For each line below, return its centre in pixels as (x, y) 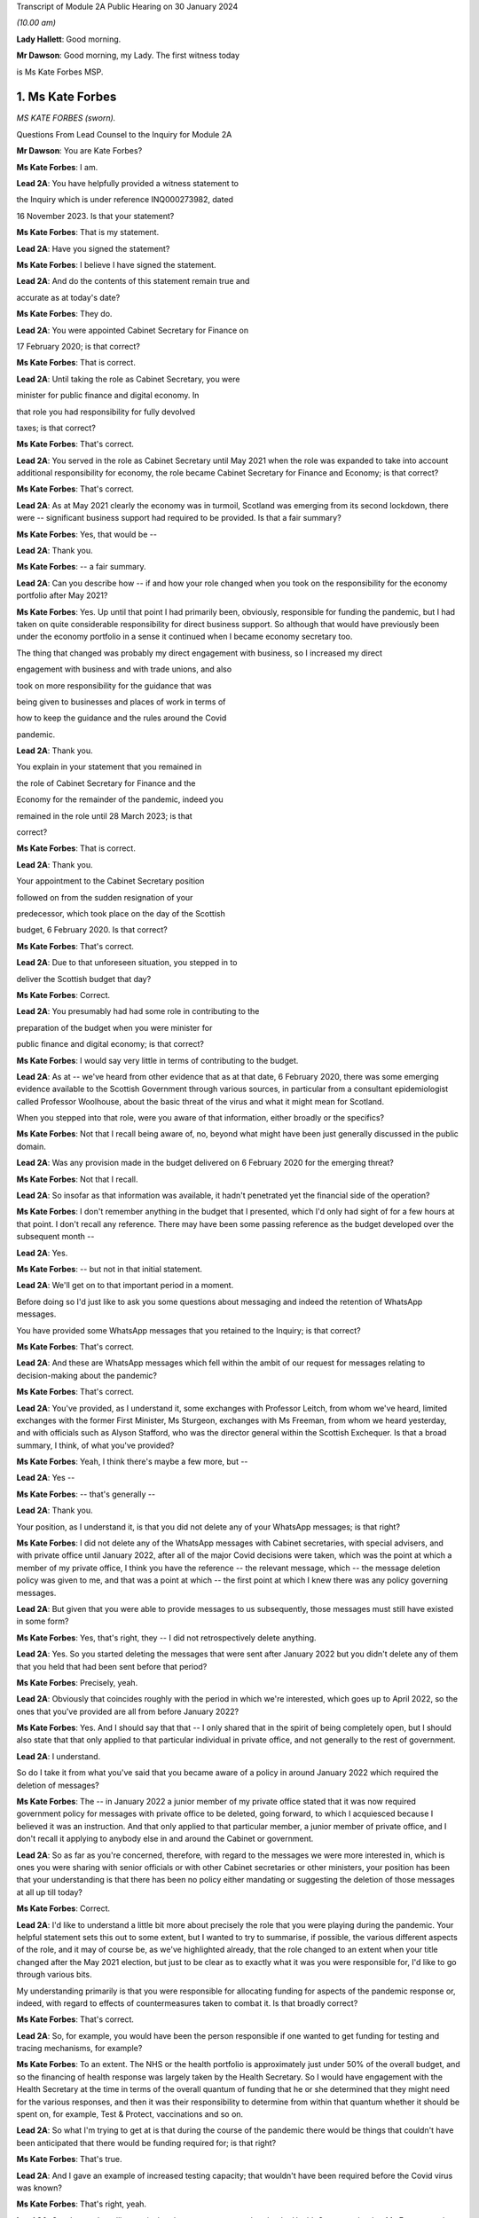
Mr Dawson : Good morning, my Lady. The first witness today (128, 55)
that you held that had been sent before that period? (112, 1666)
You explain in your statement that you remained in (109, 767)
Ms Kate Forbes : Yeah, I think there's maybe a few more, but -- (132, 1462)
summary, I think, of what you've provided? (95, 1445)
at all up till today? (50, 1892)
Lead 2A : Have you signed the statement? (93, 248)
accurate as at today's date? (68, 297)
